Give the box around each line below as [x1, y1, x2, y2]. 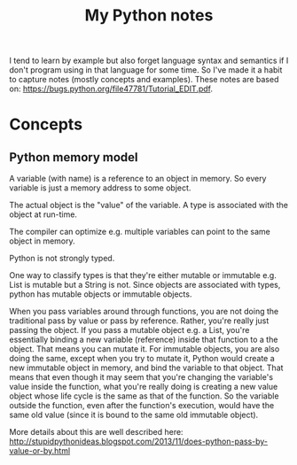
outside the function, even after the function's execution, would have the [9, 400, 275, 411]
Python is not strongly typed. [9, 253, 115, 264]
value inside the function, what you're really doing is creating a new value [9, 382, 278, 392]
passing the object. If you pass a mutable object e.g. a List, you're [9, 325, 250, 336]
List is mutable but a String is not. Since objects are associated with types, [9, 280, 281, 291]
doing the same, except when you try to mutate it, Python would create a [9, 353, 275, 364]
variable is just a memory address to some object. [9, 182, 191, 193]
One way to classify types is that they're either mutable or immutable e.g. [9, 270, 277, 281]
